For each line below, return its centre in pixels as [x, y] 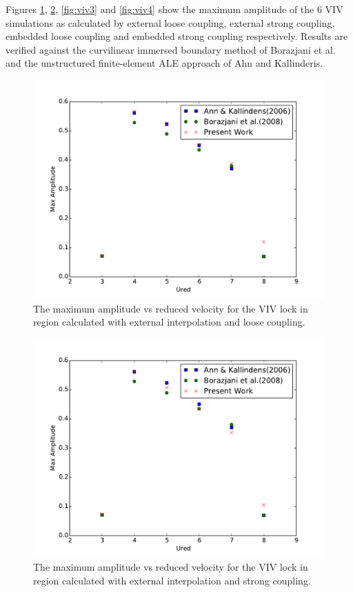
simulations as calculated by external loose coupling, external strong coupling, [170, 22]
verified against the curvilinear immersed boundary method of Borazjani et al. [171, 49]
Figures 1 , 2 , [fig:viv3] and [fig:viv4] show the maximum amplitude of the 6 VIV [174, 9]
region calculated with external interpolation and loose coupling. [169, 322]
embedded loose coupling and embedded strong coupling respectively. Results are [177, 36]
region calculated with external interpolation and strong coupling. [172, 580]
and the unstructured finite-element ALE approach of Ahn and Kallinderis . [164, 63]
